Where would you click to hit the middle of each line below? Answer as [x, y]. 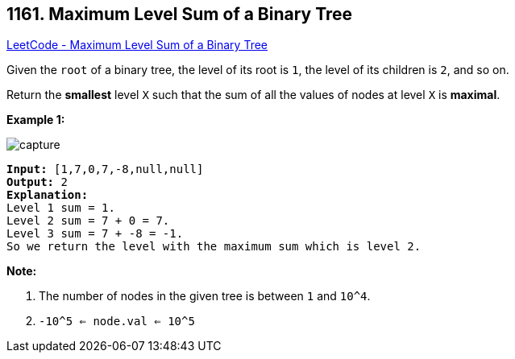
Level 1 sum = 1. [61, 208]
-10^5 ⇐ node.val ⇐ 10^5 [117, 322]
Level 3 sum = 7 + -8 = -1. [95, 234]
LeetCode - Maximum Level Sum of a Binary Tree [137, 45]
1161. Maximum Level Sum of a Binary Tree [180, 14]
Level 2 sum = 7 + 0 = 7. [88, 221]
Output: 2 [37, 182]
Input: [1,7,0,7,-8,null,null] [105, 169]
